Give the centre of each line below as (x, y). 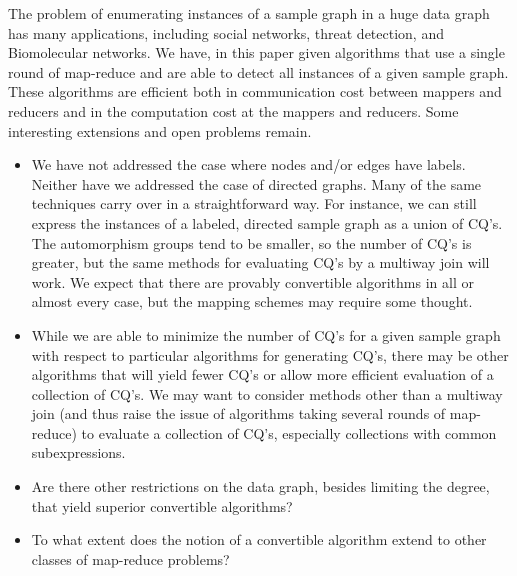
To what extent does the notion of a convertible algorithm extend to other (259, 539)
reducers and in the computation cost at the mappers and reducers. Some (233, 110)
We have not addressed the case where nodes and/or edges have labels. (248, 164)
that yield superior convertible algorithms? (162, 505)
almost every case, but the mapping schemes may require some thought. (252, 301)
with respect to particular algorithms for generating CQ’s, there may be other (270, 354)
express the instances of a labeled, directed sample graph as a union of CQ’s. (267, 222)
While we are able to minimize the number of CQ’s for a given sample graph (266, 334)
